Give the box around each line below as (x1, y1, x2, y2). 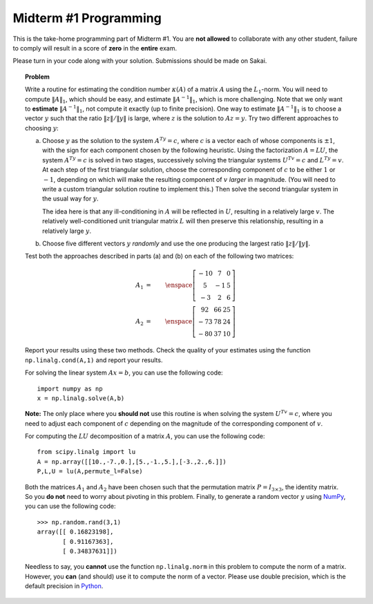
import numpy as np (37, 384, 103, 393)
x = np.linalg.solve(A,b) (37, 394, 125, 402)
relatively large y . (42, 227, 92, 235)
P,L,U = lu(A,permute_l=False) (37, 467, 143, 475)
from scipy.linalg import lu (37, 448, 136, 456)
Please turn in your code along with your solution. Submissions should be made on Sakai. (12, 57, 267, 65)
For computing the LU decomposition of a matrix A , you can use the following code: (25, 432, 265, 440)
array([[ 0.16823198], (37, 528, 114, 536)
